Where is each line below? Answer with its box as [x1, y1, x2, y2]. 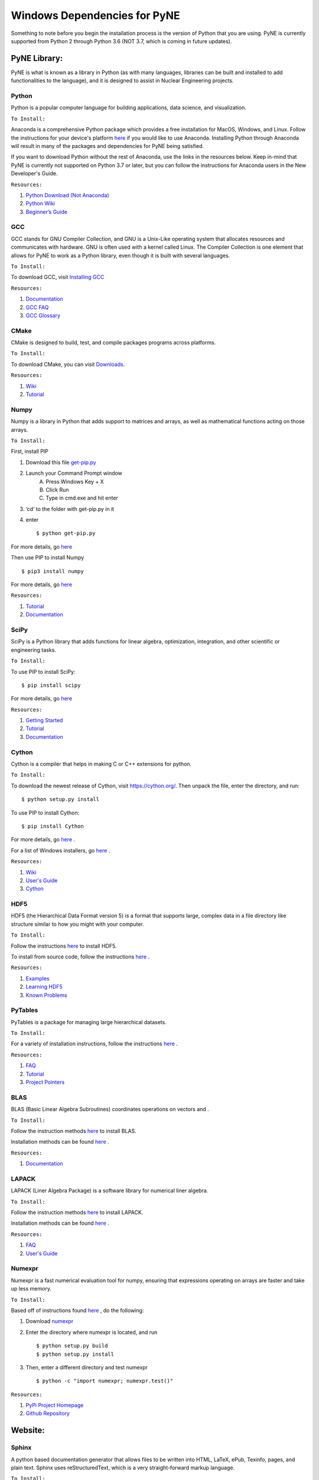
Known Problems [25, 992, 67, 999]
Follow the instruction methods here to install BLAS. [11, 1127, 137, 1134]
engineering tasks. [11, 646, 56, 654]
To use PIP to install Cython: [11, 809, 80, 816]
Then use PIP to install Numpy [11, 554, 84, 561]
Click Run [45, 486, 69, 493]
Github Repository [25, 1410, 70, 1417]
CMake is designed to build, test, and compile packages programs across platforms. [11, 339, 216, 346]
